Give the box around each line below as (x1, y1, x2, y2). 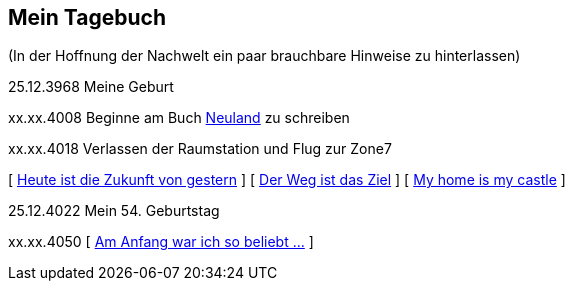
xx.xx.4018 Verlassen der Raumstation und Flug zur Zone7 (8, 140, 392, 158)
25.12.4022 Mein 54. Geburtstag (8, 202, 220, 220)
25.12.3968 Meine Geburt (8, 78, 174, 96)
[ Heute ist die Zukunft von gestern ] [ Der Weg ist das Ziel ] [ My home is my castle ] (8, 171, 566, 189)
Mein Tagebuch (8, 5, 167, 30)
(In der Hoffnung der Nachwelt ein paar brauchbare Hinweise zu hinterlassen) (8, 47, 521, 65)
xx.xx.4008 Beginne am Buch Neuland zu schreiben (8, 109, 350, 127)
